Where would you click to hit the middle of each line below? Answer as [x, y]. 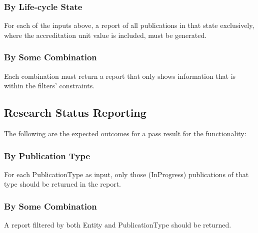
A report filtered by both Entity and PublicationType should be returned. [118, 225]
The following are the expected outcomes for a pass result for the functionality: [125, 133]
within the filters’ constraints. [49, 86]
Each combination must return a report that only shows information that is [120, 76]
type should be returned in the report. [62, 184]
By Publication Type [47, 155]
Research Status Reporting [75, 113]
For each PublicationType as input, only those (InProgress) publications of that [126, 174]
